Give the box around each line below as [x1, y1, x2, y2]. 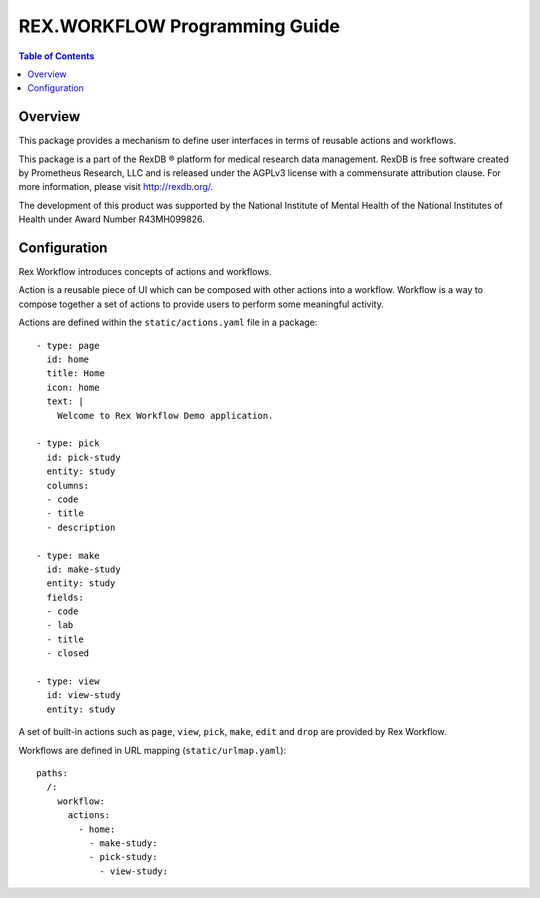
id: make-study [46, 563, 121, 575]
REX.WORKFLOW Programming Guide [18, 15, 340, 37]
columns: [46, 480, 90, 491]
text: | [46, 396, 84, 407]
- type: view [36, 676, 100, 687]
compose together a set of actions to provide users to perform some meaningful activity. [18, 298, 384, 310]
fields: [46, 591, 84, 603]
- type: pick [36, 438, 100, 449]
